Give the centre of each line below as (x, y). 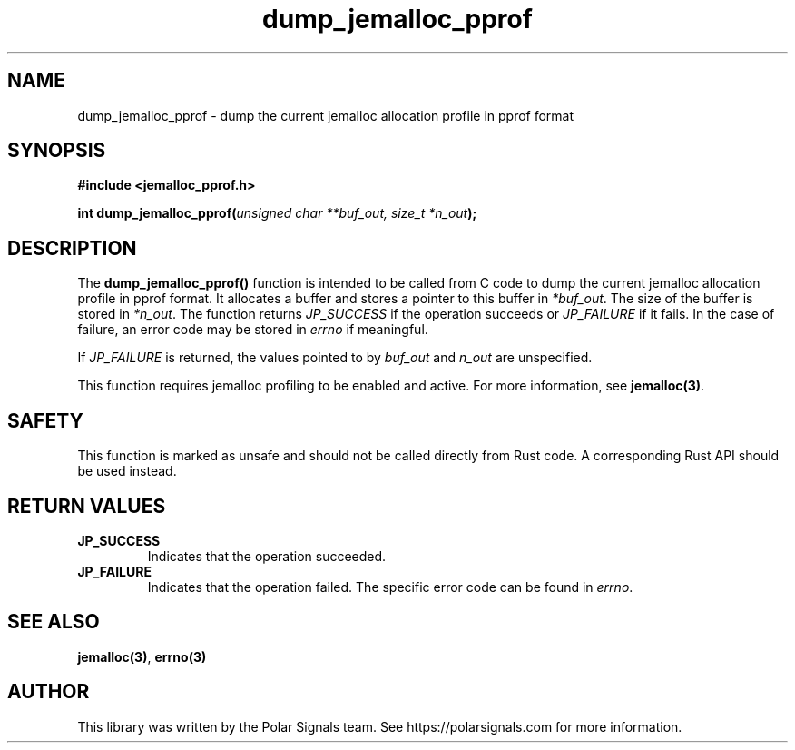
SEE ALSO (54, 622)
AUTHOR (49, 692)
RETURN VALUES (87, 506)
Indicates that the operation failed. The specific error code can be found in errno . (390, 587)
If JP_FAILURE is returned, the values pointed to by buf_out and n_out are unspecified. (335, 358)
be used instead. (127, 471)
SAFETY (45, 420)
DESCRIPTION (72, 248)
